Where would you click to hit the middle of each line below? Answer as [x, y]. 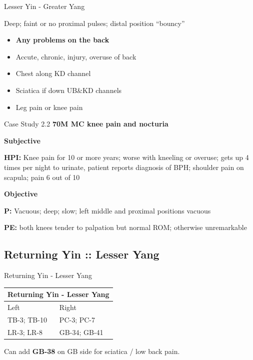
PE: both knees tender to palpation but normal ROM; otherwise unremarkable [125, 227]
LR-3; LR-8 [25, 332]
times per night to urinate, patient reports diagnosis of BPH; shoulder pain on [124, 167]
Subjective [22, 140]
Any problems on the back [62, 40]
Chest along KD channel [53, 73]
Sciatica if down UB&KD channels [69, 90]
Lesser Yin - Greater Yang [44, 6]
